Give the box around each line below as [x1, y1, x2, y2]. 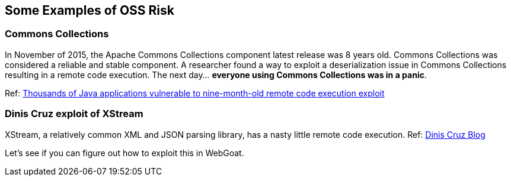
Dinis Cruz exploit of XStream [5, 108, 143, 120]
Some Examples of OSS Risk [5, 3, 174, 18]
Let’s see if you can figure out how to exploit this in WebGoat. [5, 147, 244, 158]
